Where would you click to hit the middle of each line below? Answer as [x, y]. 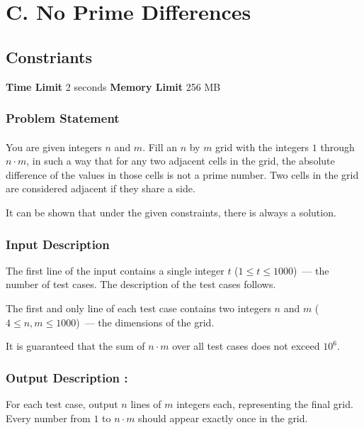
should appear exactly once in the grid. [223, 418]
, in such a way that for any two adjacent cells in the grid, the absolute [181, 161]
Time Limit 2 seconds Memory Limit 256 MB [113, 86]
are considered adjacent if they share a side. [101, 188]
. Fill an [160, 147]
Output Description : [67, 377]
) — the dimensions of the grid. [145, 322]
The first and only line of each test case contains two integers [138, 308]
